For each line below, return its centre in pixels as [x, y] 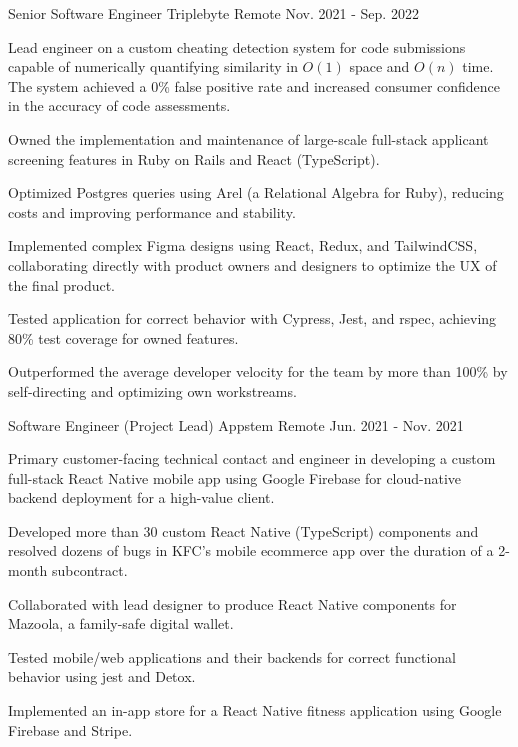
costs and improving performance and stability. [152, 211]
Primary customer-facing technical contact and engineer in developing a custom [252, 458]
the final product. [62, 284]
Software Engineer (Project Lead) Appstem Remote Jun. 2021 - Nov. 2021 [236, 424]
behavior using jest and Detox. [102, 676]
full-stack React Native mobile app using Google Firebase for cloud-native [235, 477]
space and [379, 66]
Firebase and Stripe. [70, 729]
